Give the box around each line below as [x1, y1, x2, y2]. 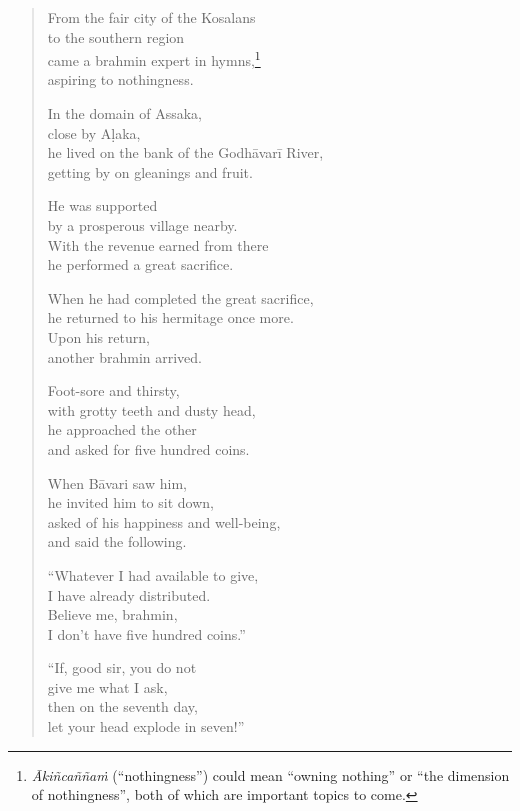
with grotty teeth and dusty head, [47, 399, 256, 420]
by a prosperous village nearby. [47, 215, 238, 235]
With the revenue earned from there [47, 234, 269, 255]
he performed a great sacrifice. [47, 254, 234, 275]
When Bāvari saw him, [47, 472, 187, 493]
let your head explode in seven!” [47, 716, 245, 737]
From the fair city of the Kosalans [47, 7, 256, 27]
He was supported [47, 195, 158, 216]
